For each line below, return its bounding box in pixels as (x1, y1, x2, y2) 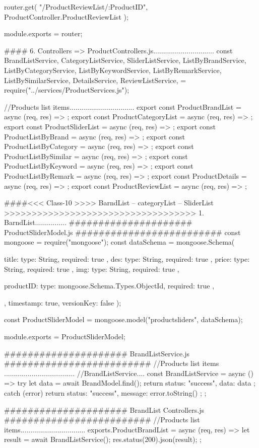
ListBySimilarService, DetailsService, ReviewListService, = (4, 74, 186, 85)
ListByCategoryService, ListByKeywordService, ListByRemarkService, (4, 64, 222, 75)
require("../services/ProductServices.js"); (4, 85, 129, 95)
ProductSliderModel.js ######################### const (4, 227, 241, 237)
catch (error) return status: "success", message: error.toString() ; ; (4, 388, 207, 398)
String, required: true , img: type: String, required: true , (4, 263, 179, 274)
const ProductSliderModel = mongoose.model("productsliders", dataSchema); (4, 314, 243, 325)
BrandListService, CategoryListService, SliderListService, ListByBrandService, (4, 55, 246, 65)
